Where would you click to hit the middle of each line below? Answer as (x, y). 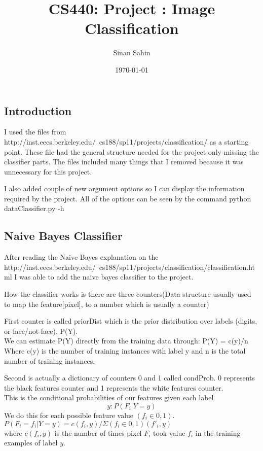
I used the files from (35, 132)
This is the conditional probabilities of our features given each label (109, 397)
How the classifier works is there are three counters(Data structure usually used (128, 294)
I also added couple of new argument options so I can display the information (124, 188)
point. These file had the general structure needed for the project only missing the (131, 151)
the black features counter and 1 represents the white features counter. (114, 387)
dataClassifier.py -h (34, 208)
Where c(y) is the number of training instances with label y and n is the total (125, 351)
